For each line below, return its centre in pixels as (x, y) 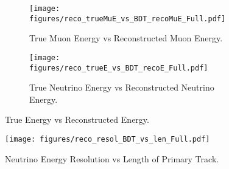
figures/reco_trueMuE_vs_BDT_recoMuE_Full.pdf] (128, 19)
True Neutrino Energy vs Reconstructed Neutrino (122, 87)
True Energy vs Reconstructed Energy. (77, 119)
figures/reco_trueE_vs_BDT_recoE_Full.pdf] (119, 68)
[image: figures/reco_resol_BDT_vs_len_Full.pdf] (107, 139)
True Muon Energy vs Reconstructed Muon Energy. (126, 38)
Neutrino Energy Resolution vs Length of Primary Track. (112, 158)
